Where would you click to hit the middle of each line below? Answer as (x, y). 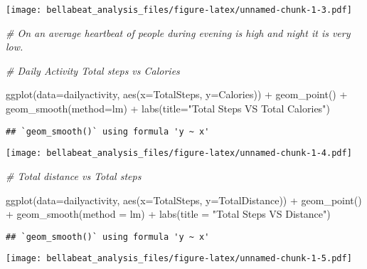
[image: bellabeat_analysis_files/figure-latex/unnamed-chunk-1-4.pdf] (179, 153)
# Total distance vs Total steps (74, 175)
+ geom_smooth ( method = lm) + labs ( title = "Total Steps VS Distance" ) (168, 214)
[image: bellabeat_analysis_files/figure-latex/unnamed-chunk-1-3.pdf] (179, 10)
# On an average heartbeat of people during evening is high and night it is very (178, 32)
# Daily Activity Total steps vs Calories (93, 70)
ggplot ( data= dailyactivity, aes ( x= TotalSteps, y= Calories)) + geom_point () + (177, 94)
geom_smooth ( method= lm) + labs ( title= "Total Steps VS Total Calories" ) (168, 109)
